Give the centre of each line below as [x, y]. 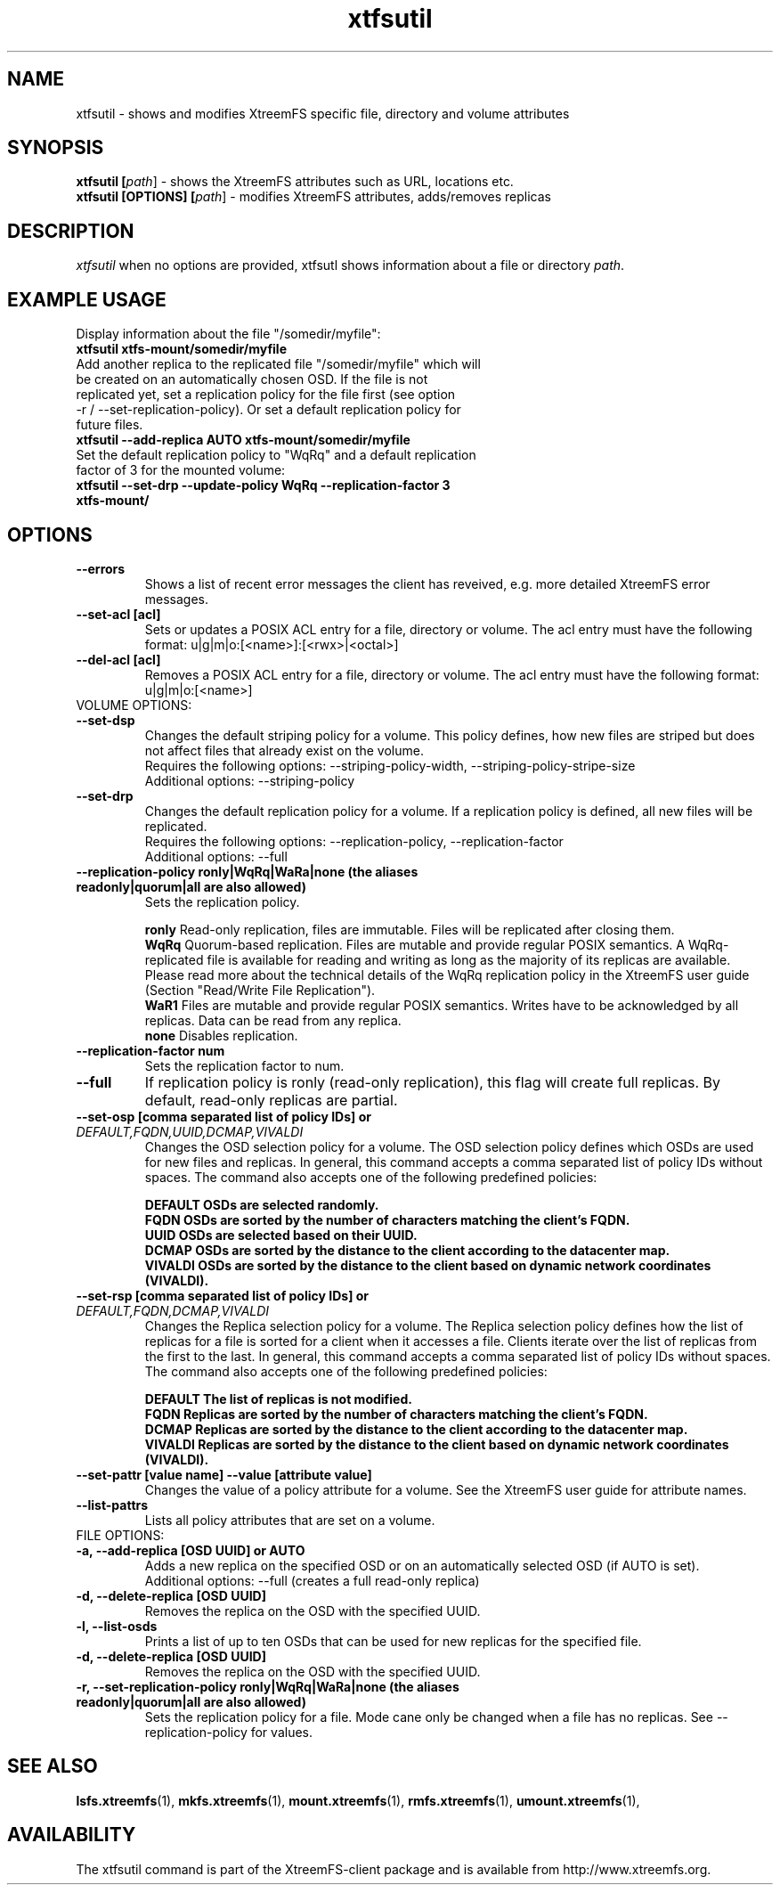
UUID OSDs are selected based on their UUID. [281, 1235]
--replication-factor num [150, 1050]
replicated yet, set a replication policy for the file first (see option [266, 395]
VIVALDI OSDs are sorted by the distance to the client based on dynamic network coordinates [428, 1265]
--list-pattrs [112, 1505]
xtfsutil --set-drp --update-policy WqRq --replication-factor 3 [263, 485]
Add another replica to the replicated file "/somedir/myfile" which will [278, 364]
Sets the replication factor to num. [244, 1065]
